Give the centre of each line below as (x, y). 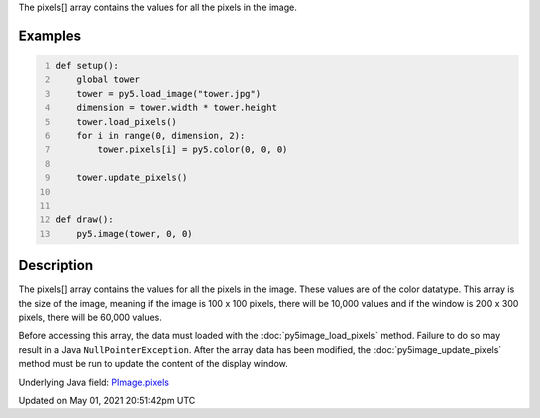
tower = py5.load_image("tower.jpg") (169, 93)
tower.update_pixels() (132, 178)
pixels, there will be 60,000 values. (90, 317)
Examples (50, 35)
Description (56, 265)
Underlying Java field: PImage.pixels (94, 382)
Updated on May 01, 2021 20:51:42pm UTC (107, 400)
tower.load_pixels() (126, 121)
